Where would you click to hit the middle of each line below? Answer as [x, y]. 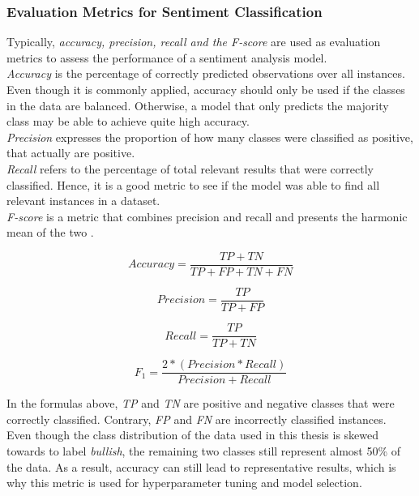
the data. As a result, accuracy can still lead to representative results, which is [201, 466]
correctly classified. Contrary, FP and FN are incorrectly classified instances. [197, 419]
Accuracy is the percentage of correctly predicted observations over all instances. [206, 73]
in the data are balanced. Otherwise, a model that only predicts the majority [198, 105]
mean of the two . [50, 232]
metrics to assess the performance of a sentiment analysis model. [167, 57]
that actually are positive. [71, 153]
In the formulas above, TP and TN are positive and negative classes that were [201, 403]
